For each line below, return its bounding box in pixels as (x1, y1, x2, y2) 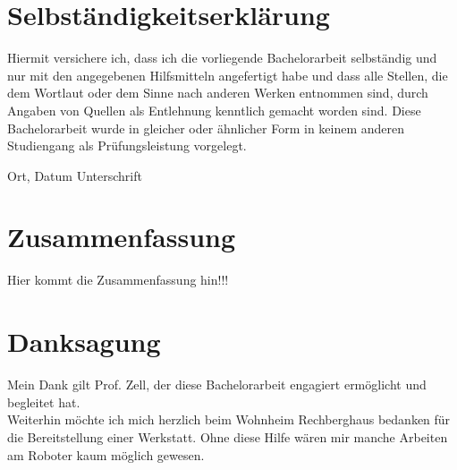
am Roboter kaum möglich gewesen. (7, 445, 205, 464)
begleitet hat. (7, 392, 80, 411)
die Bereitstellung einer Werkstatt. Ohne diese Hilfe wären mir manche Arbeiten (7, 427, 448, 446)
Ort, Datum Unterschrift (7, 166, 142, 184)
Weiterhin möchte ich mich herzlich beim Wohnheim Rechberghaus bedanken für (7, 410, 451, 429)
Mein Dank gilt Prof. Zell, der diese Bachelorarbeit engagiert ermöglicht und (7, 375, 427, 394)
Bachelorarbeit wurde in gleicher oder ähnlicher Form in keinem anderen (7, 118, 405, 137)
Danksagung (7, 323, 161, 360)
